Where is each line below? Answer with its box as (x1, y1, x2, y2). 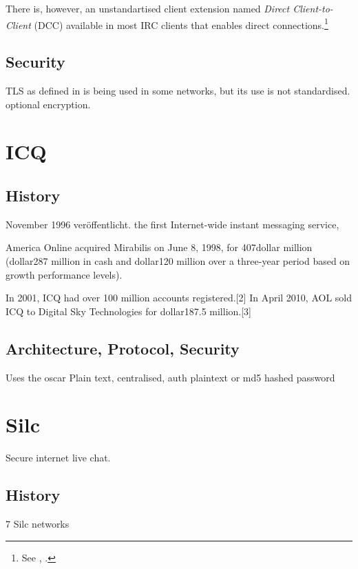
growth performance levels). (6, 267, 123, 281)
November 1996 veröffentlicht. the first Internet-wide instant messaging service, (6, 217, 339, 231)
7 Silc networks (6, 517, 70, 531)
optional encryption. (6, 97, 91, 111)
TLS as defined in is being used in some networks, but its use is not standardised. (6, 83, 350, 98)
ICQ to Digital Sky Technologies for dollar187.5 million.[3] (6, 303, 251, 318)
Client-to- (293, 1, 333, 15)
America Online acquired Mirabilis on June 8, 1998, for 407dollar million (6, 240, 313, 254)
